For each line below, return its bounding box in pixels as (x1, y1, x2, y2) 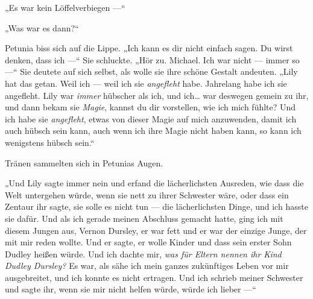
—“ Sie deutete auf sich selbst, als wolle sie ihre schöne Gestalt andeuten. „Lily (5, 65, 298, 78)
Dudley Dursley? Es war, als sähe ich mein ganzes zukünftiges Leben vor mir (5, 259, 289, 272)
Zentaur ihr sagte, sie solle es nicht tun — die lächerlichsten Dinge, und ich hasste (5, 200, 308, 213)
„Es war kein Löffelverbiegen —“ (5, 1, 125, 13)
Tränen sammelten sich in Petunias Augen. (5, 156, 163, 169)
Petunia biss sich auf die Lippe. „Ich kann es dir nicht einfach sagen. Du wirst (5, 42, 293, 54)
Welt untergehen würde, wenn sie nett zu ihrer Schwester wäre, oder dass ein (5, 188, 289, 201)
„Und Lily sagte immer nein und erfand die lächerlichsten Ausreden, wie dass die (5, 177, 304, 189)
